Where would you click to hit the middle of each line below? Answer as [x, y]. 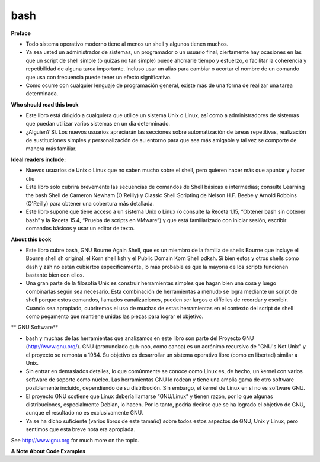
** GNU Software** [35, 327]
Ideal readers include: [39, 159]
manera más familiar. [51, 149]
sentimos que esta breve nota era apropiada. [81, 429]
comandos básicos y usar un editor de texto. [80, 229]
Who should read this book [45, 104]
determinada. [42, 94]
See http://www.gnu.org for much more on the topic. [75, 440]
